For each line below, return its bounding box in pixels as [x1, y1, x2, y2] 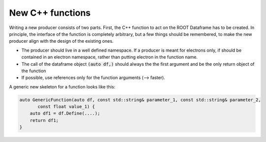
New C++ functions [9, 7, 91, 18]
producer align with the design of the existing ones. [9, 38, 114, 44]
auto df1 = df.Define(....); [30, 111, 100, 116]
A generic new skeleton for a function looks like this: [9, 84, 116, 89]
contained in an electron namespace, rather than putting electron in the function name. [21, 54, 198, 60]
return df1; [30, 117, 59, 123]
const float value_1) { [37, 104, 96, 110]
